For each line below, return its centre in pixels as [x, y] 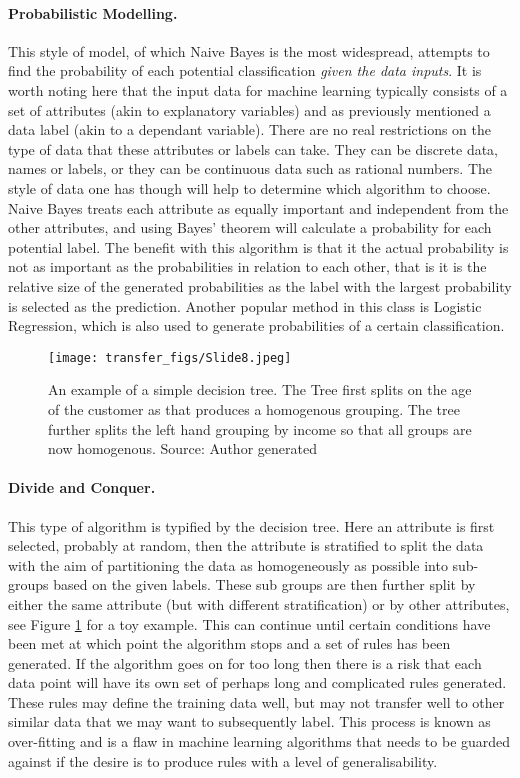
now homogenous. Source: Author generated [182, 448]
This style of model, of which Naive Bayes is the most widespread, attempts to [249, 50]
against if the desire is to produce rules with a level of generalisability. [223, 760]
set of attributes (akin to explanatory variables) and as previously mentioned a [249, 109]
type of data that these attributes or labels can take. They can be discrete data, [253, 148]
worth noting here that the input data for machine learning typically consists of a [258, 89]
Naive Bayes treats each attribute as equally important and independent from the [258, 207]
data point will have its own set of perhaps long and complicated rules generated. [257, 682]
